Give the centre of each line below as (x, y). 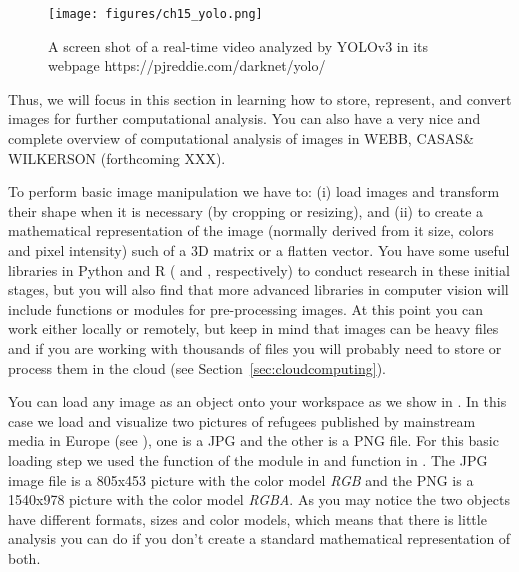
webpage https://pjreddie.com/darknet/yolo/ (187, 65)
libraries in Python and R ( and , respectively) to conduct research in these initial (259, 269)
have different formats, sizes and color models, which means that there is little (247, 518)
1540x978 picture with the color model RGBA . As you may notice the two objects (259, 499)
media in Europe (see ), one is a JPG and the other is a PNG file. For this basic (253, 440)
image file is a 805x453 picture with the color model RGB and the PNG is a (241, 479)
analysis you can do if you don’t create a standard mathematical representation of (259, 538)
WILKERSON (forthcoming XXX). (117, 157)
